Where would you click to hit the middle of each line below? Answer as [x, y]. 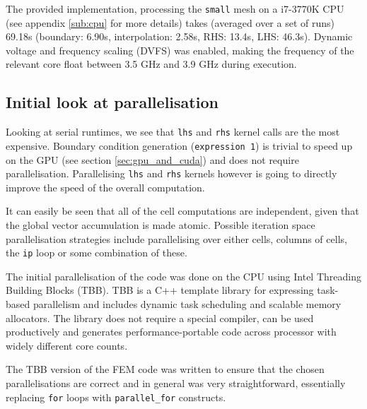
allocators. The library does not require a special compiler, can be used [160, 318]
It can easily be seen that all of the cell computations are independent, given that [182, 211]
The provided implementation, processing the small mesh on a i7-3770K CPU [175, 8]
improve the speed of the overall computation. [105, 187]
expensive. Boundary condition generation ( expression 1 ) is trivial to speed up [179, 145]
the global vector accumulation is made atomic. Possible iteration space [161, 224]
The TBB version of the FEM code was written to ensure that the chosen [165, 369]
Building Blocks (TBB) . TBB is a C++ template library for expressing [160, 290]
